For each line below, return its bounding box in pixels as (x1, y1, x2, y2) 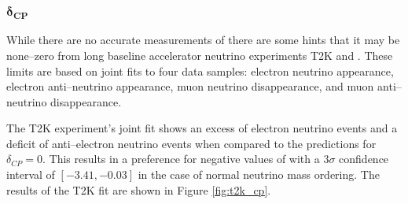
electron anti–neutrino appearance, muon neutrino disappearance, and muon (6, 78, 374, 95)
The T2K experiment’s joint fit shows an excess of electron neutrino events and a (6, 120, 398, 136)
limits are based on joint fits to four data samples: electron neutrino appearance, (6, 62, 394, 79)
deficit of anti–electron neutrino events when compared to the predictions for (6, 135, 377, 151)
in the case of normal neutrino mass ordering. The (138, 166, 380, 183)
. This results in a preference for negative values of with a (42, 150, 320, 167)
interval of (6, 166, 55, 183)
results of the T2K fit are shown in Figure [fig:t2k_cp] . (6, 181, 271, 198)
